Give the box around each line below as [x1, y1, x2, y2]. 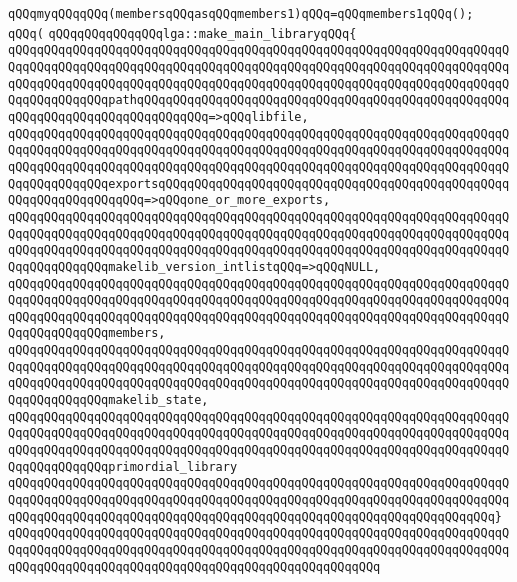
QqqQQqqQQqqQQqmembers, [8, 326, 166, 341]
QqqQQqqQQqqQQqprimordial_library [8, 459, 238, 474]
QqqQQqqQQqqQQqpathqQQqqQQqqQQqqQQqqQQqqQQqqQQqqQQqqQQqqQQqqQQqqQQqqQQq [8, 93, 510, 108]
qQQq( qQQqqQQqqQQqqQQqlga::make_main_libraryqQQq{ [8, 26, 357, 41]
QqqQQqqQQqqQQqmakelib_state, [8, 393, 209, 408]
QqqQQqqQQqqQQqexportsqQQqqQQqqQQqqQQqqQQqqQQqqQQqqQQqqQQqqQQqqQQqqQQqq [8, 176, 510, 191]
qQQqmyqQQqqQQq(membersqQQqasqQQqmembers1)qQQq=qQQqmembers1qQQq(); [8, 7, 474, 21]
